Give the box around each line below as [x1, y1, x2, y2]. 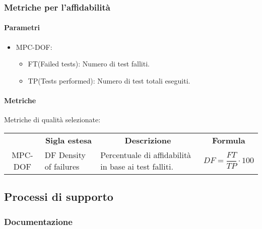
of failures [44, 160, 80, 172]
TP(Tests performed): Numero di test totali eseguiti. [28, 75, 190, 86]
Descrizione [124, 134, 171, 146]
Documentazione [4, 215, 73, 227]
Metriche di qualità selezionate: [4, 114, 101, 125]
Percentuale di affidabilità [100, 148, 191, 161]
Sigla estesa [45, 134, 92, 146]
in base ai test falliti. [100, 160, 173, 172]
